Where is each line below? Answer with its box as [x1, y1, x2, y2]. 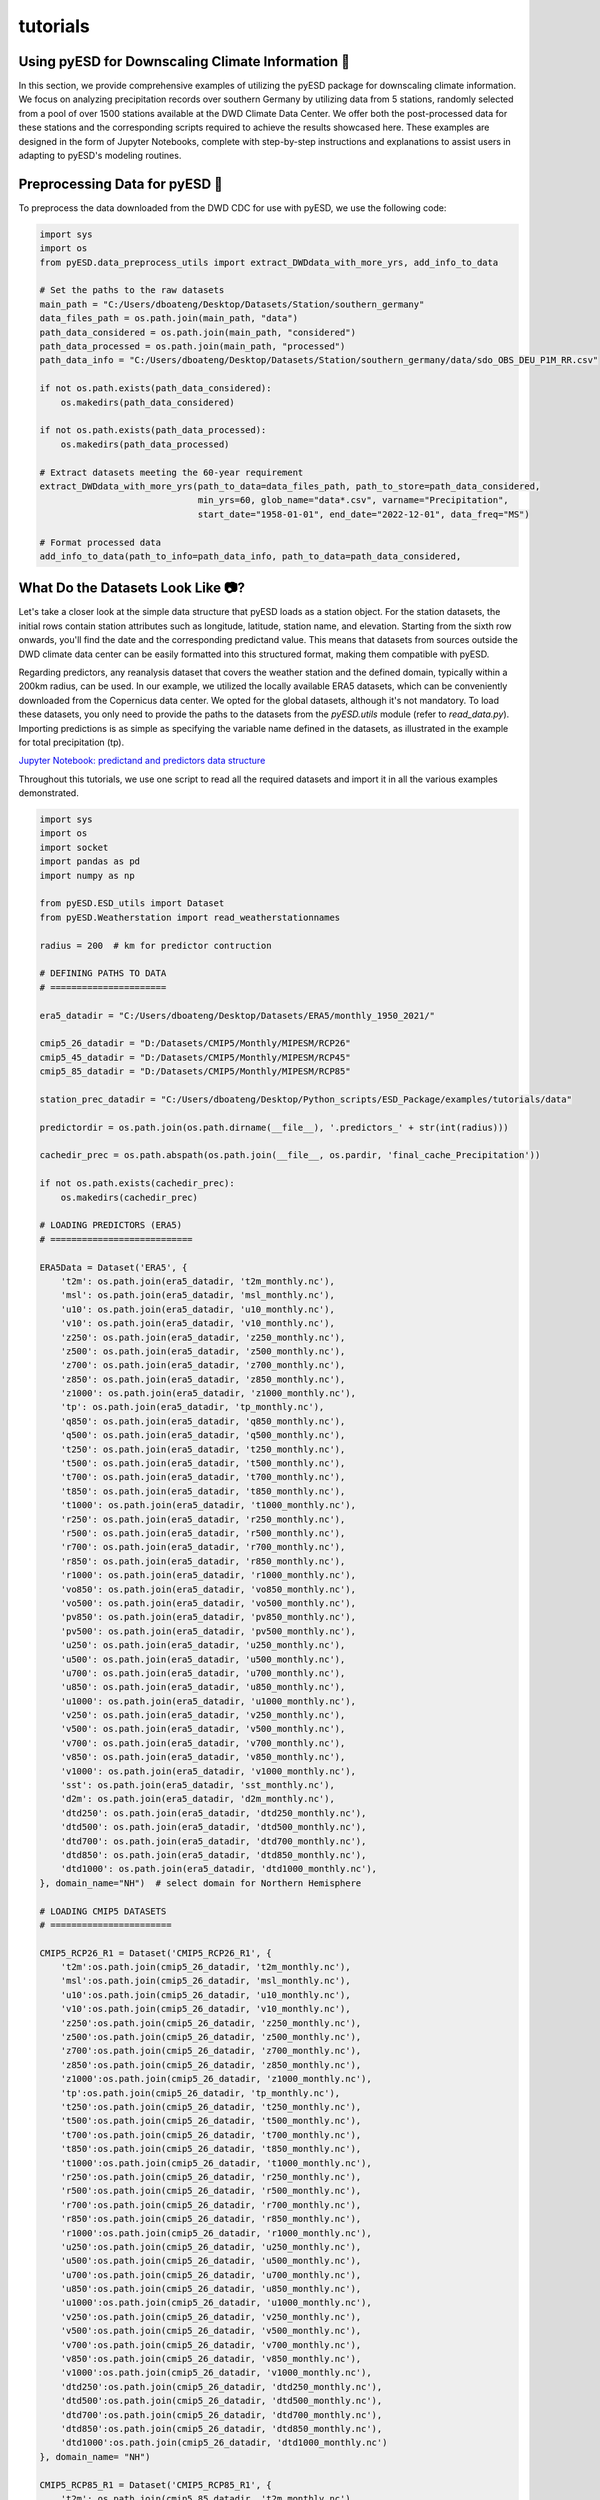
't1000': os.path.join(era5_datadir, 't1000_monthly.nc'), [60, 1500, 357, 1511]
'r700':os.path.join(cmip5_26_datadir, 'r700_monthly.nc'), [60, 2199, 362, 2210]
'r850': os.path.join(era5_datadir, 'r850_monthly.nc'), [60, 1555, 346, 1567]
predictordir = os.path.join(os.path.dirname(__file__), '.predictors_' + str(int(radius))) [39, 1121, 509, 1133]
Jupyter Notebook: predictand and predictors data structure [18, 755, 266, 767]
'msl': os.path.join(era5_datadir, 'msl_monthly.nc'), [60, 1290, 335, 1301]
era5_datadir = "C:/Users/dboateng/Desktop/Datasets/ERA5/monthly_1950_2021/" [39, 1010, 435, 1021]
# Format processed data [39, 536, 162, 548]
